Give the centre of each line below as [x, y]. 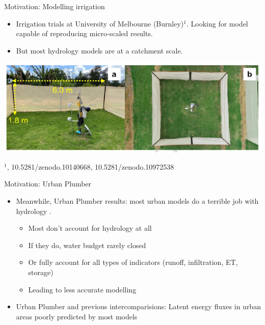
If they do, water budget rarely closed [87, 245]
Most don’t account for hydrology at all [90, 228]
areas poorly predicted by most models [77, 316]
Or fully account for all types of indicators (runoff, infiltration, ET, [133, 262]
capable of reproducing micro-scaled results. [84, 33]
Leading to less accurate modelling [82, 289]
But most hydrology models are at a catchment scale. [99, 50]
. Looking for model [217, 23]
